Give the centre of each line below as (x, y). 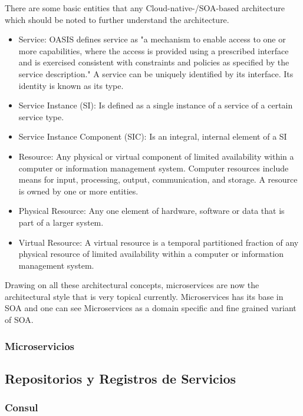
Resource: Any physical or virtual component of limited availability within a (156, 156)
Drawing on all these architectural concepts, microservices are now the (132, 285)
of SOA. (19, 320)
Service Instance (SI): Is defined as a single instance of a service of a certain (156, 105)
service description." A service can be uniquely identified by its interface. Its (156, 73)
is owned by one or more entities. (78, 191)
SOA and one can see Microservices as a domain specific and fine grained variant (151, 308)
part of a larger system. (61, 222)
